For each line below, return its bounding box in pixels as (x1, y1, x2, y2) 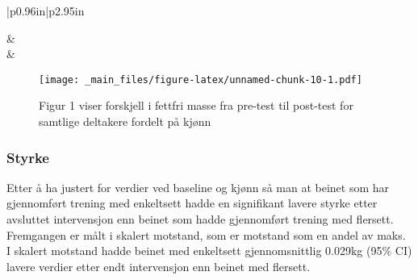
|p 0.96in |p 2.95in (6, 2, 85, 19)
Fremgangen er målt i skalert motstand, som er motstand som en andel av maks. (6, 226, 406, 243)
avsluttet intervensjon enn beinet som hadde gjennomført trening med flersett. (6, 211, 394, 228)
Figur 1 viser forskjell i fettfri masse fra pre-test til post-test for (39, 97, 353, 114)
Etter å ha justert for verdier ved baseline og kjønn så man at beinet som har (6, 178, 390, 195)
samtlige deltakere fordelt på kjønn (39, 113, 211, 130)
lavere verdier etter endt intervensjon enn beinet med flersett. (6, 257, 311, 274)
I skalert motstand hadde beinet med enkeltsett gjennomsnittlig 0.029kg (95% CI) (6, 242, 412, 259)
